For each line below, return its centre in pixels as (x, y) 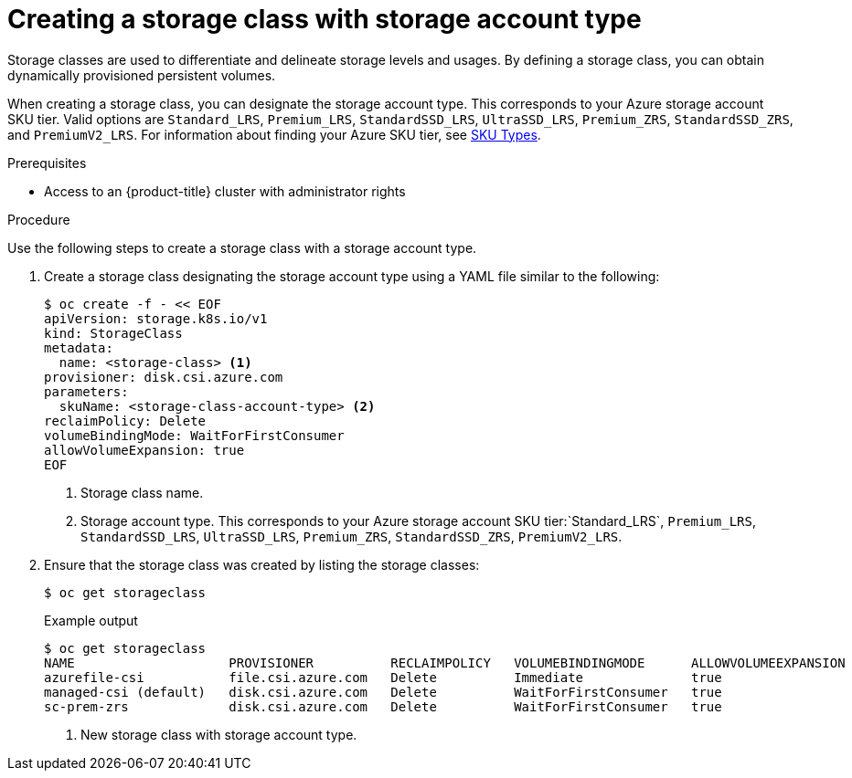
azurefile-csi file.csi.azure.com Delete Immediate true (383, 677)
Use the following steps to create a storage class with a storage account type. (242, 247)
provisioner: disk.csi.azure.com (164, 377)
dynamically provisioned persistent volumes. (142, 75)
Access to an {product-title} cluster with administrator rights (225, 191)
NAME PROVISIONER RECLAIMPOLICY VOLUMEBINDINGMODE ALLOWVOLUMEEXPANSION (445, 662)
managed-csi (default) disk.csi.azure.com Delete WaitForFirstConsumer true (383, 692)
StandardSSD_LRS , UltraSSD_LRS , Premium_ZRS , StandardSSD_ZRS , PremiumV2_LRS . (351, 536)
